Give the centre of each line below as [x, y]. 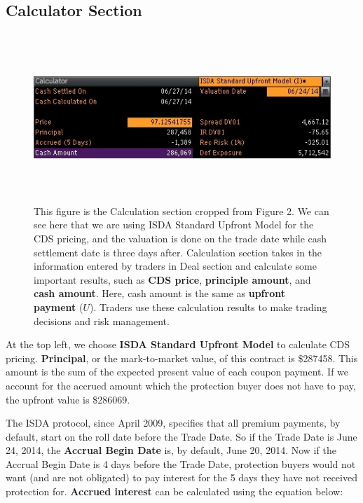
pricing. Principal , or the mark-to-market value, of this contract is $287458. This [182, 358]
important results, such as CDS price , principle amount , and [172, 279]
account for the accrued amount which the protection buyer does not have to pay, [181, 385]
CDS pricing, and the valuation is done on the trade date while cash [180, 238]
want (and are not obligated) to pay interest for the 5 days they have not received [181, 477]
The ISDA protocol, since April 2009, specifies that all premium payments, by [173, 423]
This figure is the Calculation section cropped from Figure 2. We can [181, 211]
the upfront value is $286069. [68, 399]
